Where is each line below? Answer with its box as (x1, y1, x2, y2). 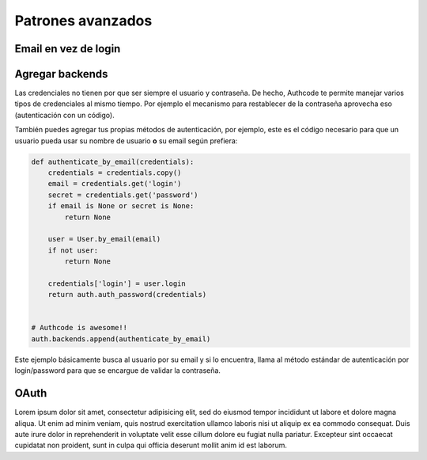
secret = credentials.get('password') (47, 190, 198, 200)
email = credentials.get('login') (47, 179, 182, 188)
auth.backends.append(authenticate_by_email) (31, 334, 211, 344)
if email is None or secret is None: (47, 202, 195, 211)
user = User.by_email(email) (47, 234, 161, 244)
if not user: (47, 245, 99, 255)
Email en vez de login (14, 42, 121, 55)
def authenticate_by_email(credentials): (31, 157, 195, 166)
